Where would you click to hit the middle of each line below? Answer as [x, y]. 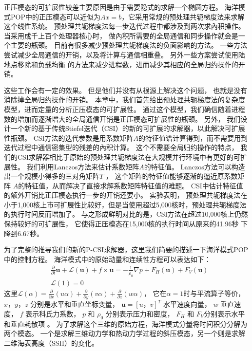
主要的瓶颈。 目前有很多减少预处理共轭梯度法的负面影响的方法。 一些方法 [129, 45]
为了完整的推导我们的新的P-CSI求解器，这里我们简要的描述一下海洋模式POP [126, 249]
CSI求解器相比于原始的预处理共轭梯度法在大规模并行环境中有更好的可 [129, 157]
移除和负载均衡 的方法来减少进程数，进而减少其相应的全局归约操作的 [128, 64]
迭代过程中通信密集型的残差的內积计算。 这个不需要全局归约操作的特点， [121, 147]
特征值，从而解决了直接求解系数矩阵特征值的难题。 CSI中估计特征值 [134, 185]
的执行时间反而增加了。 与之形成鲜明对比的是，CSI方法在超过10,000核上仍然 [126, 214]
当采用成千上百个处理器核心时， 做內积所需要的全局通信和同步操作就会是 [121, 35]
